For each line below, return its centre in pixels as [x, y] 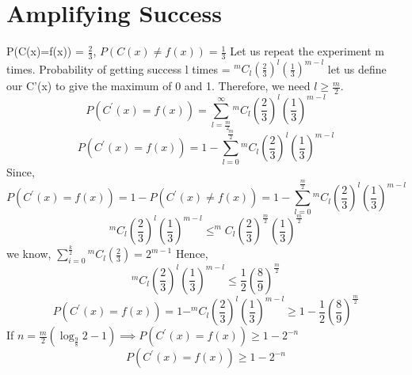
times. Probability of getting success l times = [118, 68]
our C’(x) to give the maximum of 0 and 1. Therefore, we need [158, 86]
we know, [29, 254]
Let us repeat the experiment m [307, 51]
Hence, [192, 254]
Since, [21, 171]
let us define [357, 68]
